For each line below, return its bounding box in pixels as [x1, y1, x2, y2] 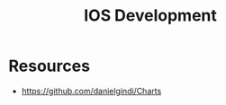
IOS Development [83, 5, 218, 26]
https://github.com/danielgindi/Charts [21, 85, 162, 96]
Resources [8, 56, 91, 76]
